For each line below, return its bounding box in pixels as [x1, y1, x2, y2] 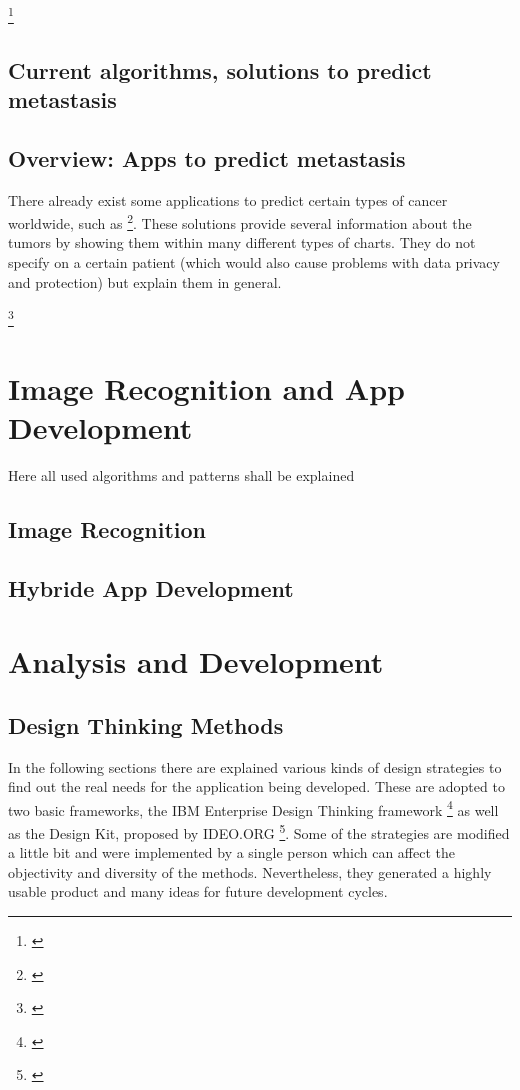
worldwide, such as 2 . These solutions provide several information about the [8, 210, 472, 233]
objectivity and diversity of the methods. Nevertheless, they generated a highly [8, 861, 492, 882]
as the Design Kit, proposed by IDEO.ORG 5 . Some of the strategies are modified [8, 819, 510, 843]
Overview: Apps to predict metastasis [8, 142, 406, 173]
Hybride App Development [8, 572, 294, 603]
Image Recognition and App [8, 367, 405, 408]
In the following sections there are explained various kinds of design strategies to [8, 756, 502, 777]
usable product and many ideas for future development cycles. [8, 881, 388, 902]
